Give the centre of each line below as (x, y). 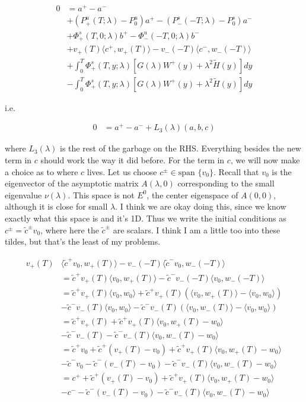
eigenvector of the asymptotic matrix (72, 183)
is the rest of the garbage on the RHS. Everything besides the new (181, 148)
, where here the (70, 230)
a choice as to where (42, 171)
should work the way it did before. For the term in (133, 160)
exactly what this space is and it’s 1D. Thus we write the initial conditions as (146, 218)
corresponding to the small (226, 183)
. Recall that (236, 171)
